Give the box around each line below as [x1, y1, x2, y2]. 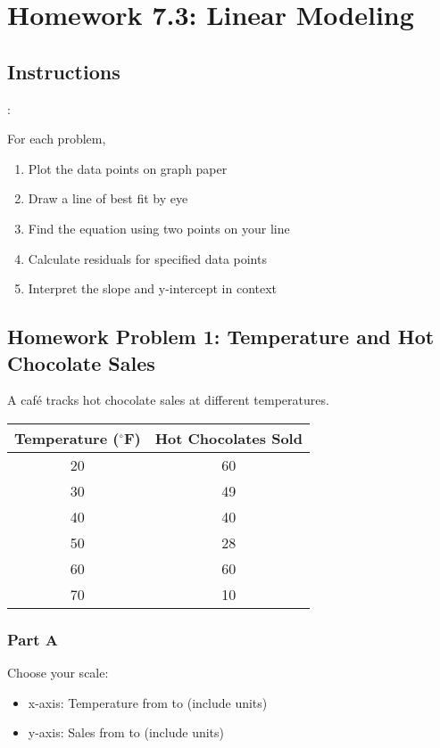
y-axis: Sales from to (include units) [28, 723, 225, 742]
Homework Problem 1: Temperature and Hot [7, 323, 435, 350]
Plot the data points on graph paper [28, 159, 228, 177]
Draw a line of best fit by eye [28, 189, 188, 208]
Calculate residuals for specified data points [28, 249, 267, 267]
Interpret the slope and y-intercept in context [28, 279, 278, 298]
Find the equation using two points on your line [28, 218, 290, 237]
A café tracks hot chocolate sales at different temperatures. [7, 390, 329, 409]
